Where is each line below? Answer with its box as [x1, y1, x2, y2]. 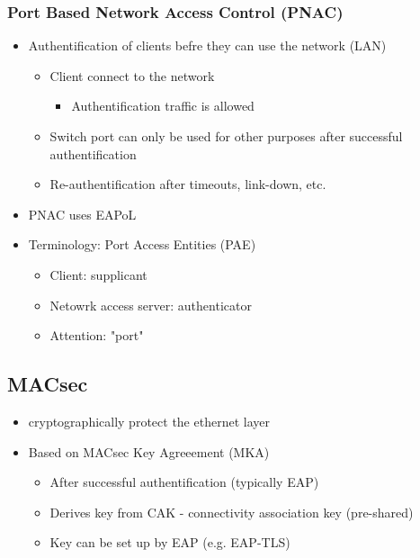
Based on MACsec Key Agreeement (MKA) [28, 442, 270, 461]
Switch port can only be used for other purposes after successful [49, 127, 403, 145]
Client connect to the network [49, 66, 215, 85]
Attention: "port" [49, 326, 144, 345]
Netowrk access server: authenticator [49, 295, 252, 314]
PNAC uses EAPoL [28, 204, 137, 223]
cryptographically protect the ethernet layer [28, 411, 270, 430]
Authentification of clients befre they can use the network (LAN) [28, 36, 387, 55]
